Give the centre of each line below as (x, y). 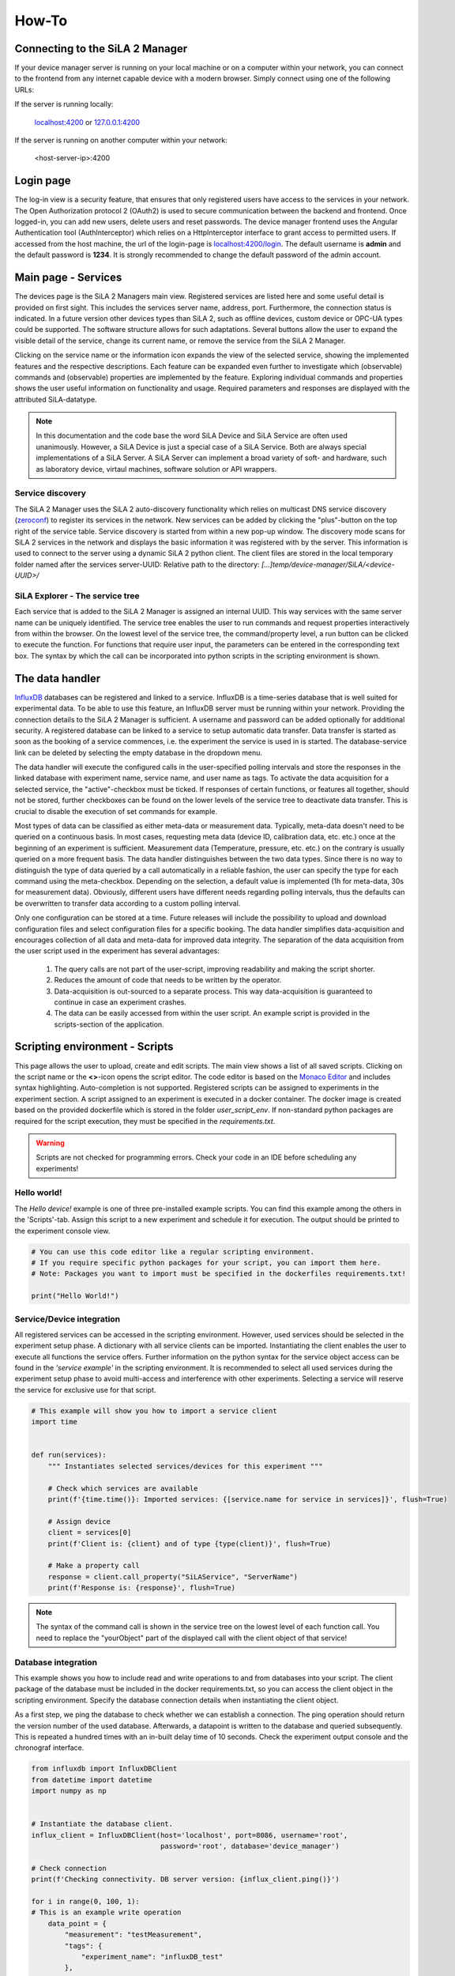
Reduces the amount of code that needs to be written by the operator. (168, 980)
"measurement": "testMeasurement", (133, 1935)
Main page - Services (68, 278)
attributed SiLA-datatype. (56, 399)
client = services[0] (90, 1533)
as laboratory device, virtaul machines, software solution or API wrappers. (156, 469)
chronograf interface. (49, 1748)
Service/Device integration (68, 1318)
